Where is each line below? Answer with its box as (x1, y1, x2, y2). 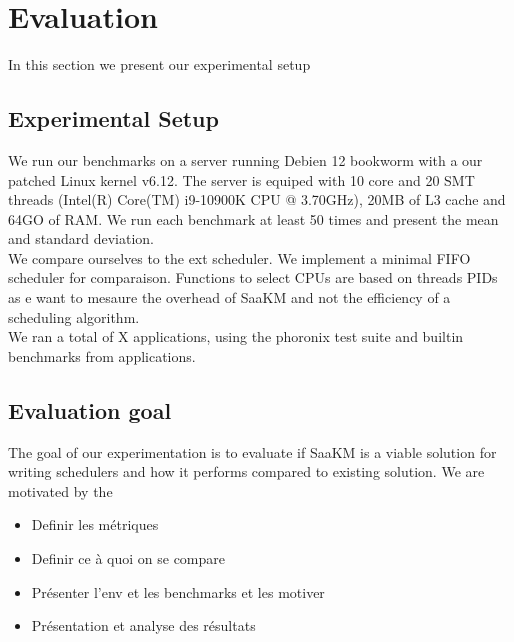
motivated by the (8, 480, 113, 501)
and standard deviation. (8, 228, 154, 249)
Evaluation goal (8, 394, 172, 425)
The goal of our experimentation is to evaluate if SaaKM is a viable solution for (8, 441, 497, 462)
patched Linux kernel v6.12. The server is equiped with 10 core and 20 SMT (8, 169, 475, 190)
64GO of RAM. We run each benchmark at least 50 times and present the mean (8, 208, 499, 229)
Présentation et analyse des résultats (31, 615, 256, 636)
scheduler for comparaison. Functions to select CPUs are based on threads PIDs (8, 267, 498, 288)
